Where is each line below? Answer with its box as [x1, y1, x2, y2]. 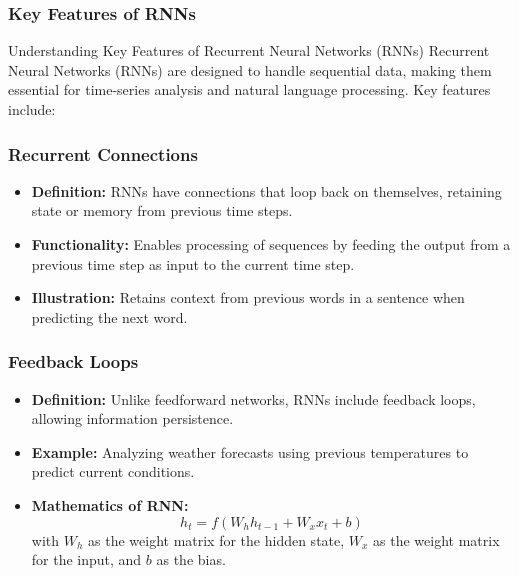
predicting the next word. [31, 306, 188, 327]
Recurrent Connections [8, 141, 198, 166]
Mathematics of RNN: [31, 494, 189, 515]
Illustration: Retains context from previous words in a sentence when [31, 287, 465, 308]
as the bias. [156, 549, 226, 570]
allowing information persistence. [31, 408, 234, 429]
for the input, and [31, 549, 142, 570]
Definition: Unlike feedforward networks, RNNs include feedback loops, [31, 388, 476, 409]
